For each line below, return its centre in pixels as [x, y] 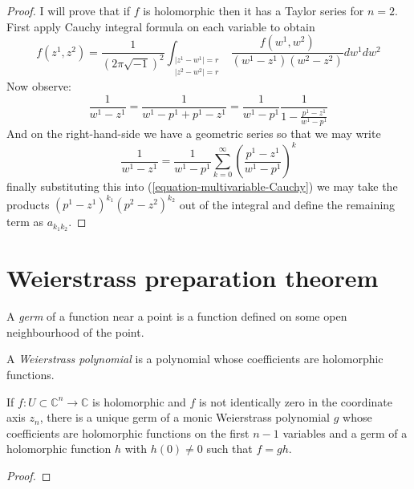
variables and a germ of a [345, 432]
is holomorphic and [139, 401]
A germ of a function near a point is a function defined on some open [177, 316]
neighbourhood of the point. [75, 331]
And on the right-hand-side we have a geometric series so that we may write [194, 133]
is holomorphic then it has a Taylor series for [254, 10]
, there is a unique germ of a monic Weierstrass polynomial [185, 417]
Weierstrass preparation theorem [193, 278]
